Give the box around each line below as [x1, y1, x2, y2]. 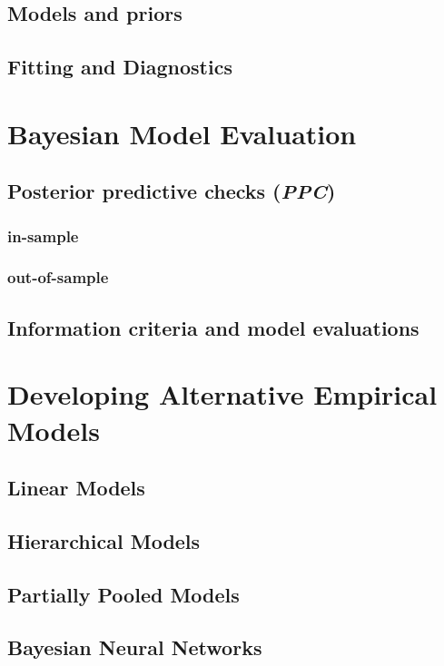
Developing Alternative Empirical [7, 376, 438, 413]
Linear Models [7, 474, 145, 502]
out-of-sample [7, 266, 109, 289]
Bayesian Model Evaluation [7, 114, 357, 152]
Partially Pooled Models [7, 580, 240, 608]
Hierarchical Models [7, 526, 201, 554]
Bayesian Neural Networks [7, 633, 262, 661]
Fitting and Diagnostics [7, 53, 232, 81]
